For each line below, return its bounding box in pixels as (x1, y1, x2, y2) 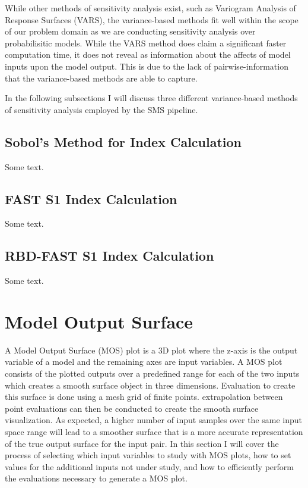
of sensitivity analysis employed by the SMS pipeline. (5, 103, 198, 115)
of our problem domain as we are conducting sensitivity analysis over (5, 25, 256, 37)
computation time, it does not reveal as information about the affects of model (5, 48, 291, 61)
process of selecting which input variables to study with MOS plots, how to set (5, 449, 291, 461)
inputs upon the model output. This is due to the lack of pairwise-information (5, 60, 288, 72)
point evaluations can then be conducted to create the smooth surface (5, 402, 259, 414)
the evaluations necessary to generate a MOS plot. (5, 472, 188, 484)
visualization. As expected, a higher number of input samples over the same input (5, 414, 303, 426)
